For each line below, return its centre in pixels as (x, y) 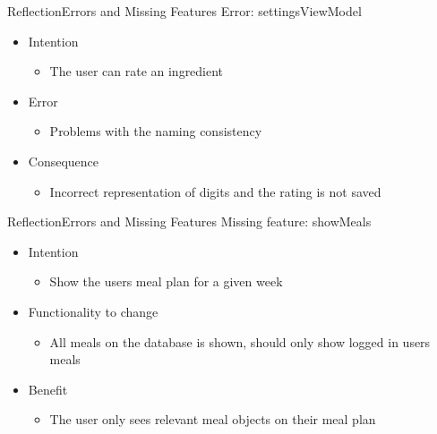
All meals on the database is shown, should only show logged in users (240, 341)
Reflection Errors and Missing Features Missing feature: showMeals (189, 221)
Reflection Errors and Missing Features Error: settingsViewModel (184, 11)
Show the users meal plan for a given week (166, 281)
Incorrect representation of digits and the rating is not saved (215, 191)
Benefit (48, 389)
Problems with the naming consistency (156, 131)
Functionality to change (93, 311)
